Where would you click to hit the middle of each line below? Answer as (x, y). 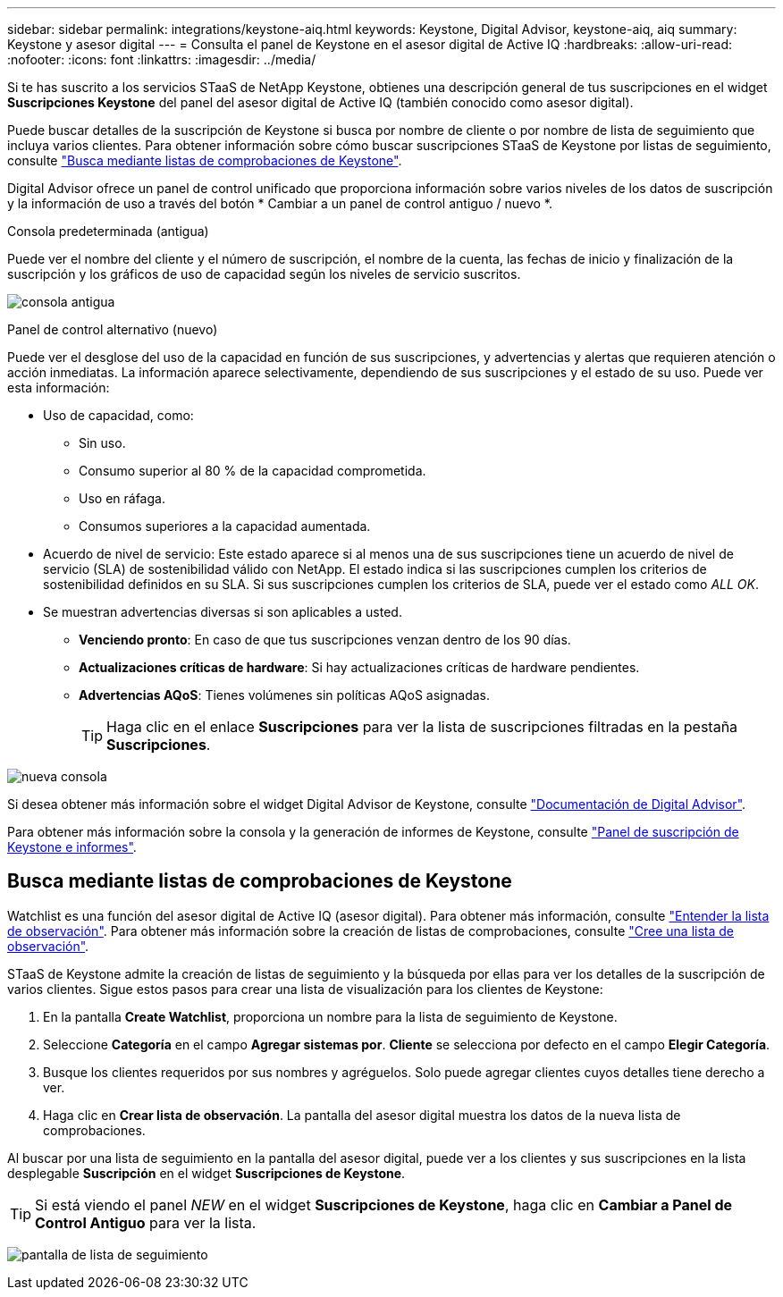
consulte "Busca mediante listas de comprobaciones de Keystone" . (205, 160)
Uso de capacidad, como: (118, 415)
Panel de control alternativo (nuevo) (113, 329)
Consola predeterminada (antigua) (108, 231)
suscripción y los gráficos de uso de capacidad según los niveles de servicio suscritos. (264, 274)
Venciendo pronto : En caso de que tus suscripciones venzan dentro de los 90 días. (325, 640)
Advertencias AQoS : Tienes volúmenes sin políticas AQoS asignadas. (285, 695)
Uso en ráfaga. (122, 498)
